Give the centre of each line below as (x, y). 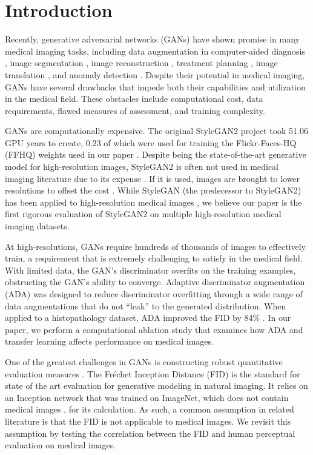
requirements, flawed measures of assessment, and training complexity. (135, 110)
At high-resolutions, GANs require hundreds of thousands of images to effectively (156, 246)
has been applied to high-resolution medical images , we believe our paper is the (153, 202)
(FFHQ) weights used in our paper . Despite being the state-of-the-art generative (156, 154)
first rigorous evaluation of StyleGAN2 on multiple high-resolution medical (143, 214)
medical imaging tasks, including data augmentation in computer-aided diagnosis (155, 51)
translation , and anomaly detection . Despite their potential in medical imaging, (155, 74)
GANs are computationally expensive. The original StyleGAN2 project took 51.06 (156, 131)
